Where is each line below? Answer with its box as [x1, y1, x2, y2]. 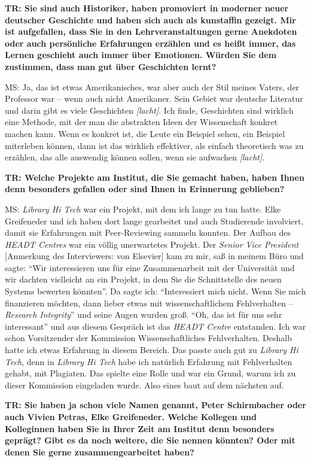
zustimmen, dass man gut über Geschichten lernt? [5, 60, 217, 72]
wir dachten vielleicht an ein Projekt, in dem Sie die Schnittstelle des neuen [5, 273, 282, 285]
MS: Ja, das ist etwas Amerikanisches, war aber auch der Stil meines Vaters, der [5, 80, 300, 93]
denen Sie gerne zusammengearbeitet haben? [5, 445, 194, 458]
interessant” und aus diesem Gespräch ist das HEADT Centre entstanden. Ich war [5, 320, 306, 332]
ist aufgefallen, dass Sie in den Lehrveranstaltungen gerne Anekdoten [5, 25, 297, 38]
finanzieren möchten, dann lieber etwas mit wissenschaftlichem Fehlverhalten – [5, 296, 293, 309]
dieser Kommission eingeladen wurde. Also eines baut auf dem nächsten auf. [5, 378, 284, 391]
